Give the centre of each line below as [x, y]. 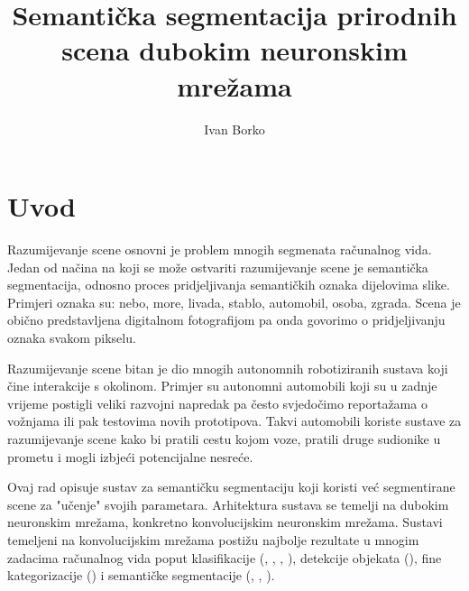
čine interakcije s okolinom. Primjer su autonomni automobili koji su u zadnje [222, 386]
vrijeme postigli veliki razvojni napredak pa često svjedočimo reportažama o [217, 403]
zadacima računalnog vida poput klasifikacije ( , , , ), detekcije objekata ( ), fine [225, 557]
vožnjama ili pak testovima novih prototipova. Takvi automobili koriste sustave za [234, 421]
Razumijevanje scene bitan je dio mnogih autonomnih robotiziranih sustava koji [228, 368]
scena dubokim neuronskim [234, 50]
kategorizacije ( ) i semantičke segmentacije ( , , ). [141, 575]
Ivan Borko [234, 129]
